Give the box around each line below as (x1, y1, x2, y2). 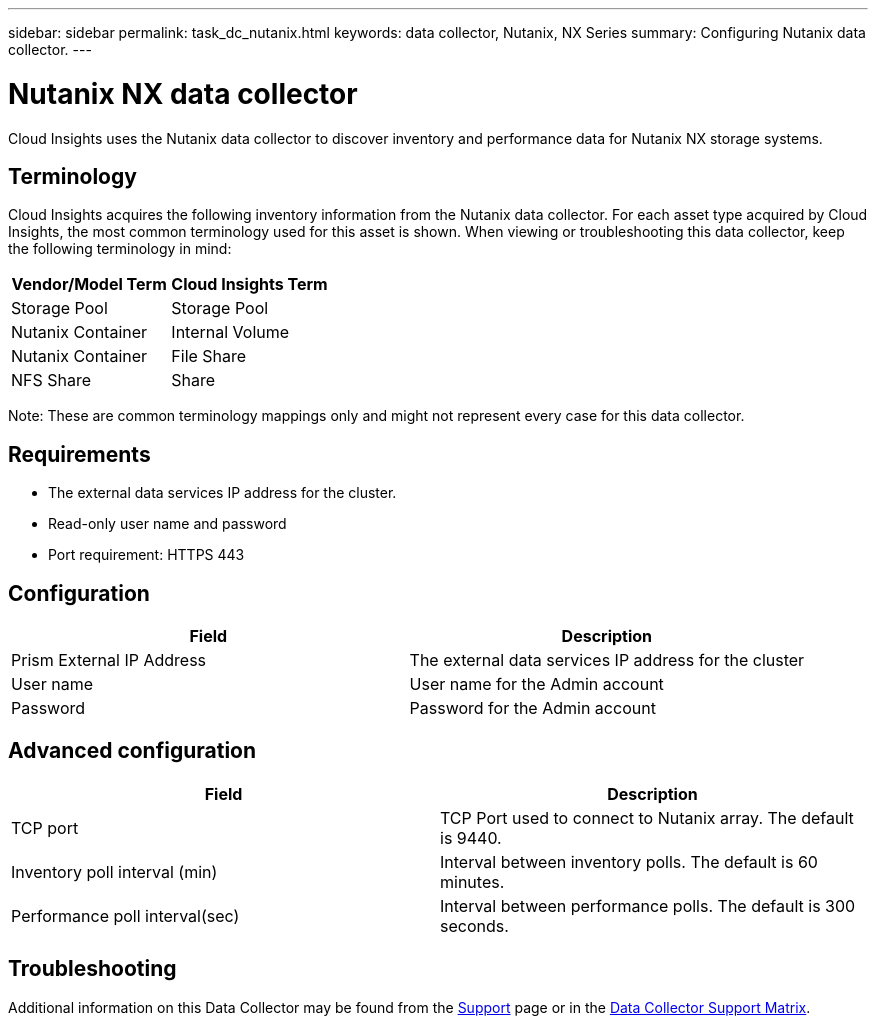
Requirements (8, 441, 151, 467)
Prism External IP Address (11, 650, 207, 671)
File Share (171, 346, 247, 367)
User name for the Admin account (409, 674, 664, 695)
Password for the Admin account (409, 698, 656, 719)
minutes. (440, 871, 505, 892)
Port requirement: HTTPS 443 (48, 546, 245, 564)
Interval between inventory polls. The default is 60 (440, 851, 818, 872)
